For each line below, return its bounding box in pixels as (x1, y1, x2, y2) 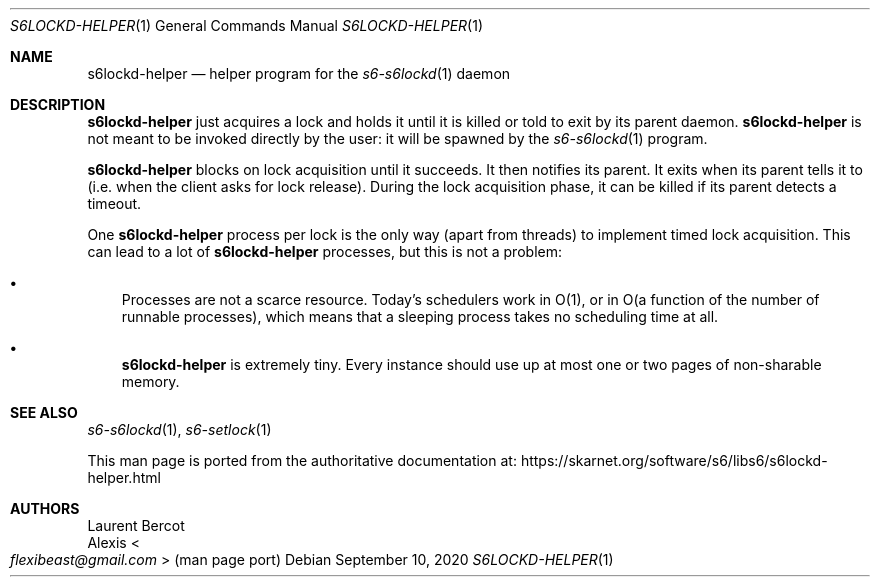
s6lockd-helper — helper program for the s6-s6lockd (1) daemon (87, 65, 511, 82)
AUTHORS (10, 500, 80, 517)
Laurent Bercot (87, 517, 185, 534)
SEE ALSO (10, 404, 78, 421)
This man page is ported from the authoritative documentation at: (87, 452, 517, 469)
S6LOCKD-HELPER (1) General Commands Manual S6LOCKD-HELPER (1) (10, 17, 484, 34)
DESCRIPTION (10, 96, 106, 113)
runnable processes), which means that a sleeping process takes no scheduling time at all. (121, 308, 719, 325)
